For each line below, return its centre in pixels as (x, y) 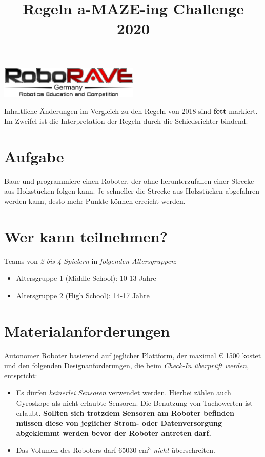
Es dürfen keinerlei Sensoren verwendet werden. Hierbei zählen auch (124, 393)
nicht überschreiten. (184, 450)
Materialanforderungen (87, 330)
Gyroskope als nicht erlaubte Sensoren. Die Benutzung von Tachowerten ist (134, 403)
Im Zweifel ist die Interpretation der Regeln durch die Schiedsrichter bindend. (126, 121)
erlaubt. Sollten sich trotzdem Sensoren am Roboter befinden (125, 413)
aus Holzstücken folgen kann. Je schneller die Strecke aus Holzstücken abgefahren (132, 191)
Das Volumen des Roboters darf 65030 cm (82, 450)
